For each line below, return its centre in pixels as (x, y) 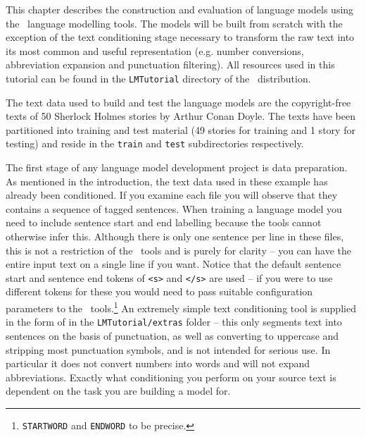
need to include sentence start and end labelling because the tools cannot (164, 222)
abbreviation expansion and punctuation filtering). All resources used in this (170, 64)
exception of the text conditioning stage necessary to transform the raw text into (180, 37)
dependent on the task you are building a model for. (118, 391)
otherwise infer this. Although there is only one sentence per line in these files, (175, 236)
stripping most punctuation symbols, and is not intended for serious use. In (168, 349)
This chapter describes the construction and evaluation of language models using (180, 9)
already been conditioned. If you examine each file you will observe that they (172, 195)
